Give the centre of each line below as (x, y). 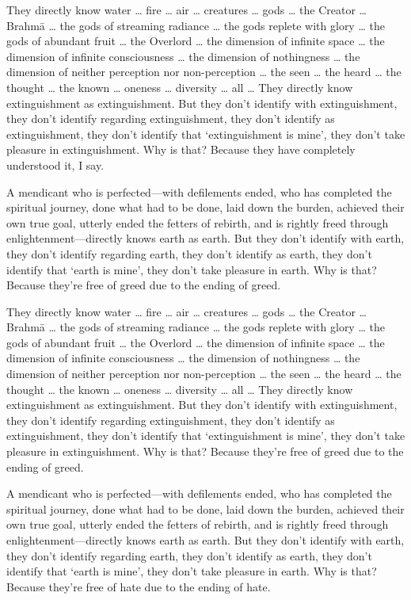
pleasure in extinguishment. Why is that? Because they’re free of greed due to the (205, 451)
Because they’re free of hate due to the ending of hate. (139, 586)
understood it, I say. (55, 164)
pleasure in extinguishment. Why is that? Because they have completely (181, 149)
